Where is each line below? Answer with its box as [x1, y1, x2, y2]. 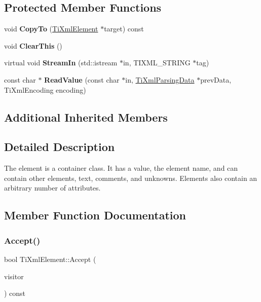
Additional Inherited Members [4, 109, 168, 125]
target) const [104, 23, 144, 34]
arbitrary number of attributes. [4, 182, 101, 193]
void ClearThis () [4, 40, 62, 51]
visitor [4, 271, 24, 281]
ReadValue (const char [44, 74, 120, 85]
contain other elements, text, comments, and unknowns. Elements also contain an [4, 172, 257, 183]
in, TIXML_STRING [123, 57, 191, 68]
